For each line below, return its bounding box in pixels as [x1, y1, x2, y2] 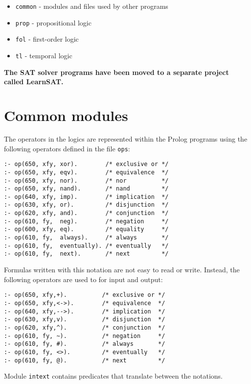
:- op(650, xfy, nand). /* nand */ [4, 185, 169, 192]
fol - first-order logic [15, 34, 79, 44]
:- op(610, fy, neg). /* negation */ [4, 217, 169, 225]
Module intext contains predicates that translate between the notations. [4, 371, 223, 381]
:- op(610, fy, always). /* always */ [4, 234, 169, 241]
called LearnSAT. [4, 76, 64, 87]
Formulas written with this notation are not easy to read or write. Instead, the [4, 264, 240, 275]
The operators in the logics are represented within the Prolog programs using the [4, 133, 248, 144]
